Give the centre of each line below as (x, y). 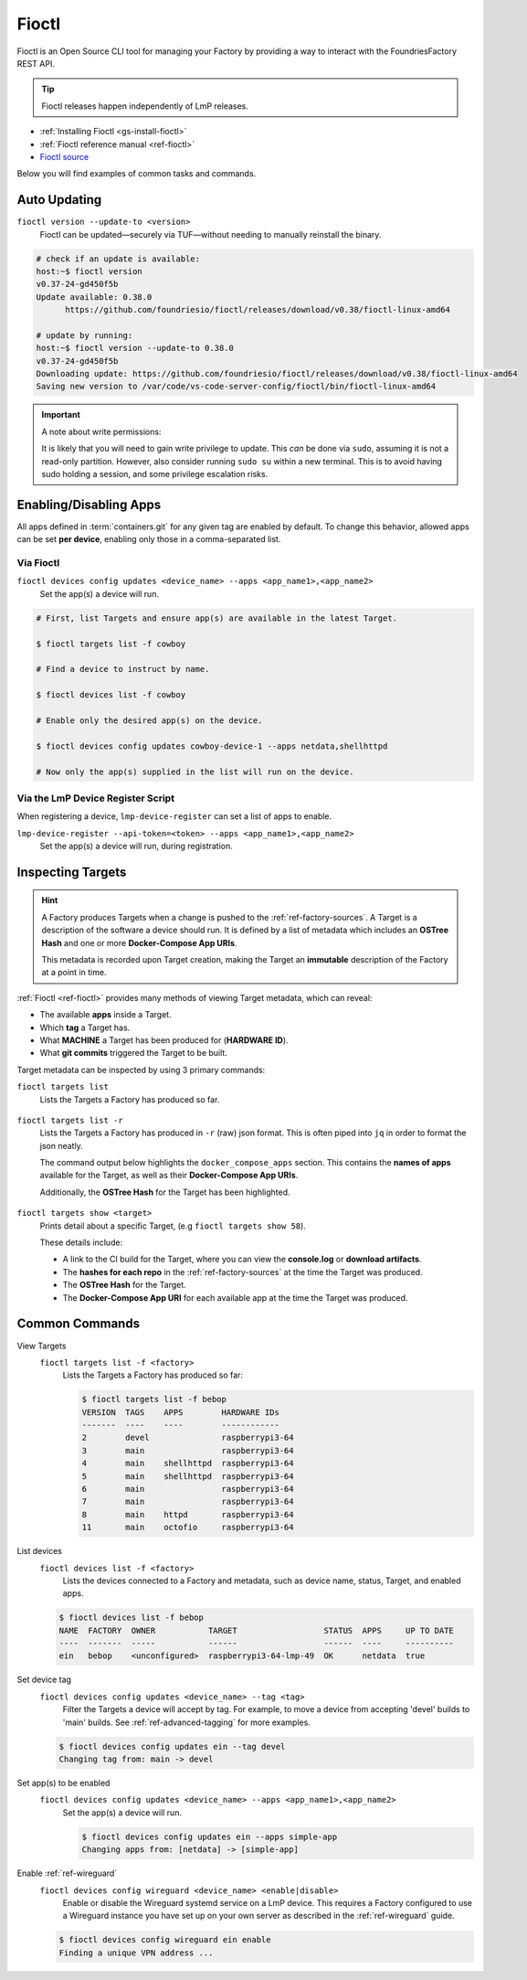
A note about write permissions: (101, 431)
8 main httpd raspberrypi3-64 (188, 1514)
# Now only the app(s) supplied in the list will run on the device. (195, 772)
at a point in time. (74, 973)
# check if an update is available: (118, 259)
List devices (40, 1551)
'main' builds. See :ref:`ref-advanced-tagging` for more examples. (186, 1722)
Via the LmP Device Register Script (96, 798)
